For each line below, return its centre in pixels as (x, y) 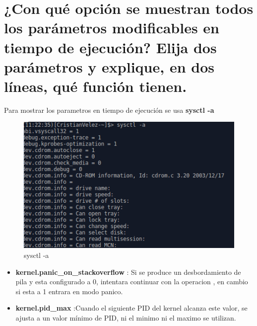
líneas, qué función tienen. (96, 86)
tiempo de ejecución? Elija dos (110, 47)
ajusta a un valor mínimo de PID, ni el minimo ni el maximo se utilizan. (126, 317)
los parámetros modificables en (112, 28)
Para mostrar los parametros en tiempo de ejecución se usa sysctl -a (109, 110)
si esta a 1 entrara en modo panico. (69, 291)
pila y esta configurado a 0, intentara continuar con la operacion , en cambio (132, 282)
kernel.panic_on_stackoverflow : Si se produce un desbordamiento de (128, 272)
